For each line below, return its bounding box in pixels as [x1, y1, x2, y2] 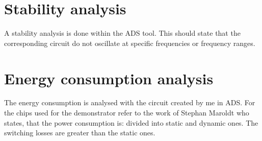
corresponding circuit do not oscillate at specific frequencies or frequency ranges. [4, 37, 255, 48]
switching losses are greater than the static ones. [4, 127, 155, 138]
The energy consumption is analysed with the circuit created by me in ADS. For [4, 97, 255, 108]
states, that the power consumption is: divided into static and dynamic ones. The [4, 117, 258, 128]
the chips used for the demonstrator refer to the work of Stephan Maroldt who [4, 107, 249, 118]
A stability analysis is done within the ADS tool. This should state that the [4, 28, 241, 38]
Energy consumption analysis [4, 67, 214, 88]
